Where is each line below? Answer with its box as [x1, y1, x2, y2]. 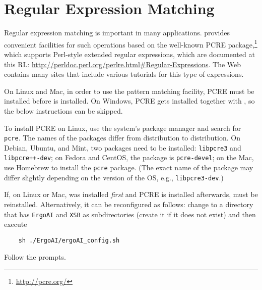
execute [4, 219, 27, 229]
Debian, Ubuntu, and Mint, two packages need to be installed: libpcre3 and [4, 142, 241, 153]
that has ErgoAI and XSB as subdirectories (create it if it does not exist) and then [4, 209, 256, 219]
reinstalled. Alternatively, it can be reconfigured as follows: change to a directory [4, 199, 253, 209]
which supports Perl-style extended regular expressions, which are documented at [4, 49, 255, 59]
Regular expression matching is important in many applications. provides [4, 27, 230, 38]
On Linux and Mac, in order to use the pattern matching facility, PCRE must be [4, 85, 254, 96]
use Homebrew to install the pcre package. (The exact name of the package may [4, 162, 253, 173]
